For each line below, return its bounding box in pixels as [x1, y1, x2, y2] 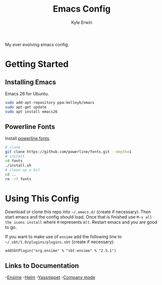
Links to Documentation [5, 261, 79, 270]
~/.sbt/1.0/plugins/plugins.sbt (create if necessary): [5, 239, 115, 245]
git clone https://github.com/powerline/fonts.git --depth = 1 [5, 150, 132, 154]
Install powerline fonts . [5, 135, 51, 141]
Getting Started [5, 59, 69, 70]
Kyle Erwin [71, 19, 92, 25]
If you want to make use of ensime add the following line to [5, 234, 122, 240]
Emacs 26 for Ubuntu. [5, 91, 49, 97]
